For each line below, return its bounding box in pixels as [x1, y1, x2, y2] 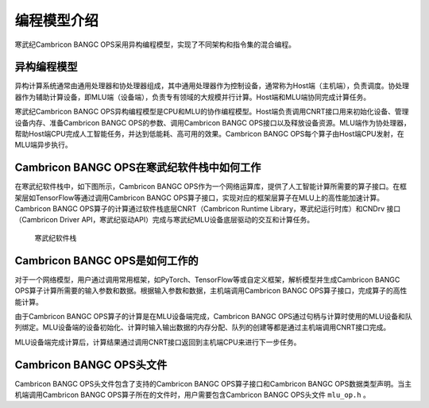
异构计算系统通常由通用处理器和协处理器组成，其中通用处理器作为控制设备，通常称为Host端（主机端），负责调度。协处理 [14, 81, 409, 90]
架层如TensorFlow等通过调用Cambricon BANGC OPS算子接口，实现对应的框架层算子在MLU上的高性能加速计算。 [14, 193, 385, 202]
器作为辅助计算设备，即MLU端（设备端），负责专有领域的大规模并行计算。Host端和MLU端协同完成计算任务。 [14, 92, 371, 102]
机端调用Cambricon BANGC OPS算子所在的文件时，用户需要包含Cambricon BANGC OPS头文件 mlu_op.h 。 [14, 390, 371, 400]
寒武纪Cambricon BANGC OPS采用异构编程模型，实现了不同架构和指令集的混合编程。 [14, 40, 296, 49]
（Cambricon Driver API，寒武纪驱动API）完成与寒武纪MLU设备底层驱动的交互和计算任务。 [14, 215, 314, 225]
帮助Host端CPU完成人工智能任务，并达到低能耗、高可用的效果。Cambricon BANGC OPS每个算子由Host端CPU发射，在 [14, 129, 404, 139]
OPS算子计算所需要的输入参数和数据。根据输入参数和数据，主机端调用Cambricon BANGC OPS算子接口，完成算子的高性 [14, 286, 408, 295]
